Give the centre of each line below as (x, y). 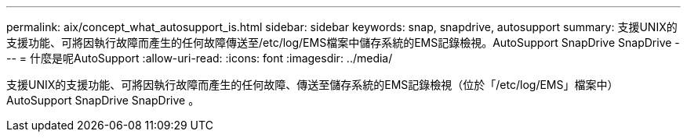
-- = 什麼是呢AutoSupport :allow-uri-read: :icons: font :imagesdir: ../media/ (200, 58)
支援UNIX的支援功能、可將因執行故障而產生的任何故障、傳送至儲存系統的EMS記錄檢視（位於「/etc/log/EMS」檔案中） (313, 85)
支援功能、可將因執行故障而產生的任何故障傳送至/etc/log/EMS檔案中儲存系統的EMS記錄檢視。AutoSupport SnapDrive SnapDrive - (343, 42)
